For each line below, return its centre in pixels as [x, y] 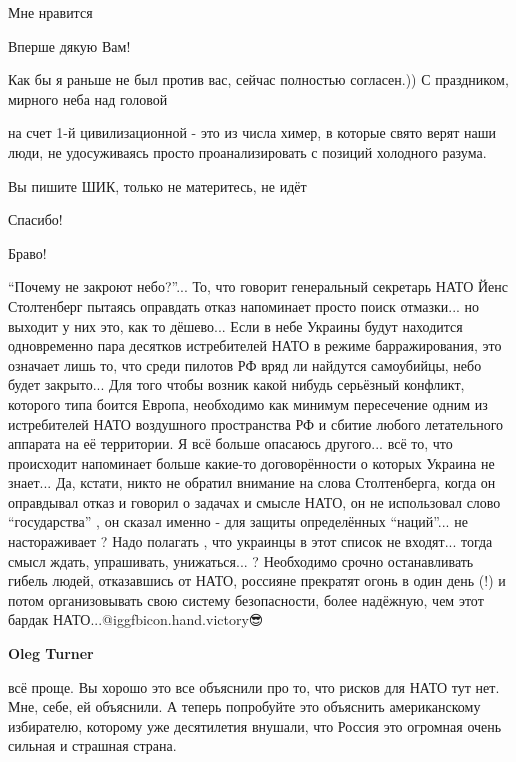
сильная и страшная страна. [92, 745]
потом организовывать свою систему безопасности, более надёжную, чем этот [246, 599]
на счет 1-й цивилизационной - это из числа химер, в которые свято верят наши [252, 132]
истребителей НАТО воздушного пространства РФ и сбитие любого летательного [256, 423]
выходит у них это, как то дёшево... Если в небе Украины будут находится [235, 325]
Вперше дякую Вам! [69, 45]
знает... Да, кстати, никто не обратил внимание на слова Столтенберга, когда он [252, 482]
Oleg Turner [51, 653]
